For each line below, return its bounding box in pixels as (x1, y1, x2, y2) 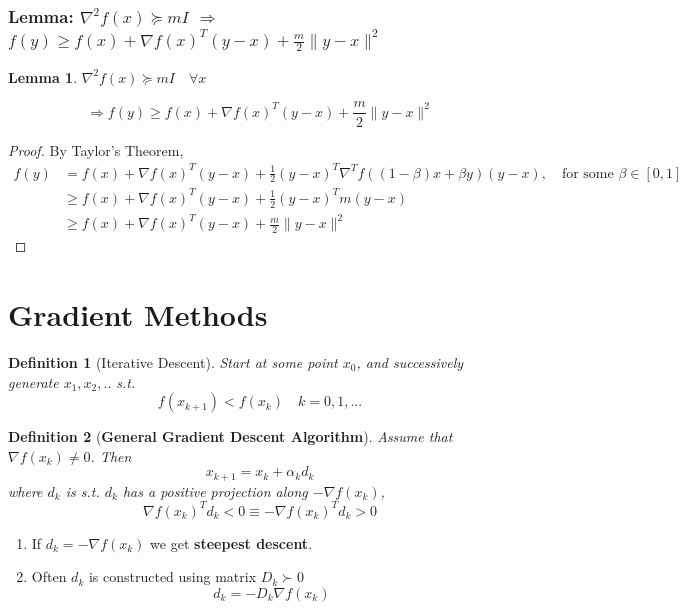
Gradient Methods (8, 293, 268, 334)
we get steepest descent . (150, 532, 313, 553)
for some (561, 166, 614, 181)
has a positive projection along (122, 480, 308, 501)
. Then (90, 445, 132, 466)
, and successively (356, 351, 464, 372)
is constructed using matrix (88, 566, 257, 587)
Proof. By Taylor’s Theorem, (8, 139, 184, 160)
